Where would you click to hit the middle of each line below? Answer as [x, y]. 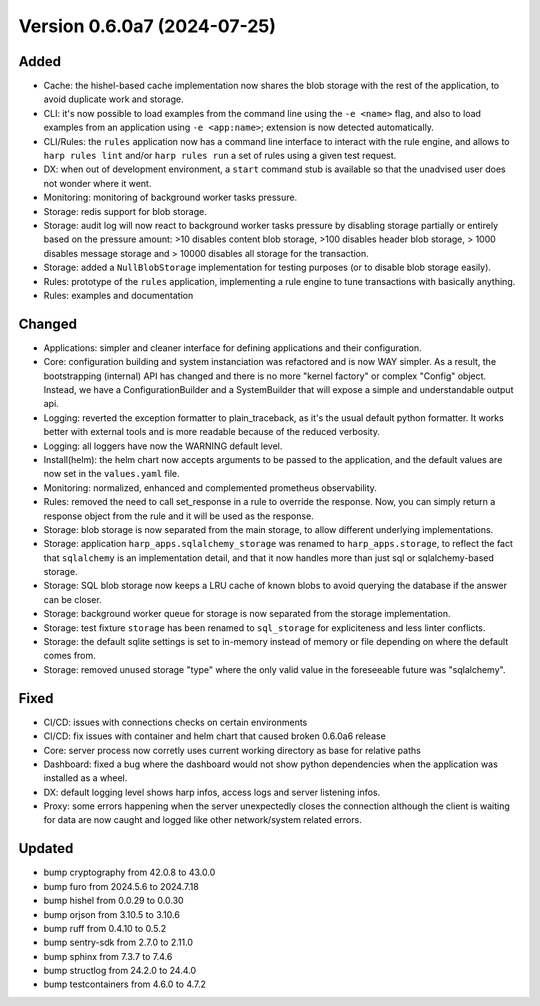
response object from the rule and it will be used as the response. [178, 516]
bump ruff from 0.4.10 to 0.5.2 [105, 928]
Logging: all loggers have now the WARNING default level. [163, 446]
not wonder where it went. [97, 183]
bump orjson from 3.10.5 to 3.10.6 [111, 914]
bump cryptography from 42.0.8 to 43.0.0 [129, 872]
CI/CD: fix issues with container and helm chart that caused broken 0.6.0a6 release [215, 736]
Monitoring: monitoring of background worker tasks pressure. [170, 197]
